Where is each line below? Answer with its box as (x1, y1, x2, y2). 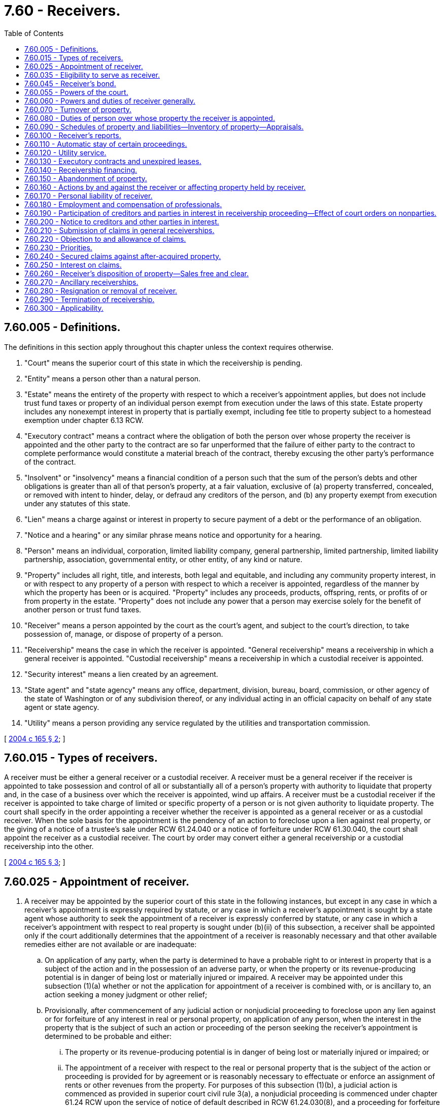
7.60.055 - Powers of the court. (24, 87, 128, 96)
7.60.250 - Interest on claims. (24, 260, 122, 269)
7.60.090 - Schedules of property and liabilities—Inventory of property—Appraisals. (24, 122, 304, 131)
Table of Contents (4, 28, 64, 38)
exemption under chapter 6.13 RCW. (24, 415, 144, 425)
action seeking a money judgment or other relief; (45, 990, 208, 999)
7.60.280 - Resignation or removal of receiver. (24, 286, 178, 295)
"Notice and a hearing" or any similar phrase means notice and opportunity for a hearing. (24, 530, 322, 539)
